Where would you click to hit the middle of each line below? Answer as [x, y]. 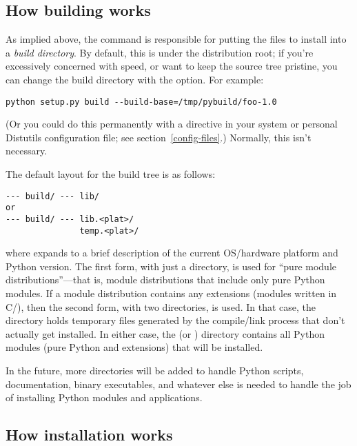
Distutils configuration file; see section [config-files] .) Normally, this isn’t [159, 137]
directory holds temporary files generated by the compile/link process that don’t [175, 320]
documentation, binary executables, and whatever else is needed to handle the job [178, 384]
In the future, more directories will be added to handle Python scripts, [155, 370]
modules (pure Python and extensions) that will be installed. [134, 347]
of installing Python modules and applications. [104, 397]
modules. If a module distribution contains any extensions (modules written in [171, 293]
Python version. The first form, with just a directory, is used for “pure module [171, 266]
